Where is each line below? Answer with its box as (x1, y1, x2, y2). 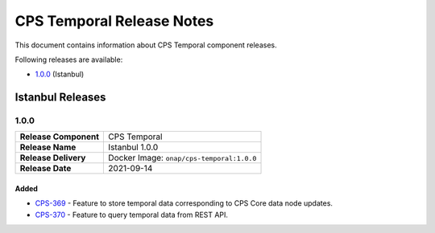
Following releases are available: (14, 55, 123, 64)
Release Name (19, 141, 77, 153)
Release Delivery (19, 153, 86, 164)
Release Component (19, 131, 100, 142)
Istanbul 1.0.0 (108, 141, 159, 153)
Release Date (19, 163, 72, 174)
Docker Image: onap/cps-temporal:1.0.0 (108, 153, 257, 164)
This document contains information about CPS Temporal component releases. (14, 40, 277, 50)
